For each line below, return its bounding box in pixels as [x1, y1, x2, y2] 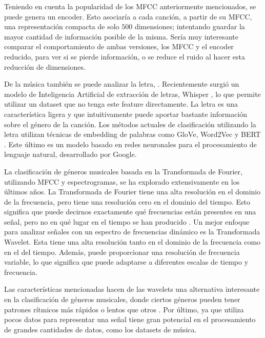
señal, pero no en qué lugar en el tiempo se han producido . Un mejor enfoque [4, 216, 250, 227]
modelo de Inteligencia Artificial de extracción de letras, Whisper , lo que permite [4, 88, 261, 99]
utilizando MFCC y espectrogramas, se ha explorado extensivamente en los [4, 176, 240, 187]
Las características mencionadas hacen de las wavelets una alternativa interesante [4, 284, 260, 294]
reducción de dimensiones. [4, 61, 86, 72]
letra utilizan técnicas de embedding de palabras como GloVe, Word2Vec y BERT [4, 129, 261, 140]
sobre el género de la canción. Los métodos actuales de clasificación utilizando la [4, 118, 256, 129]
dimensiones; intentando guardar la [134, 21, 245, 32]
